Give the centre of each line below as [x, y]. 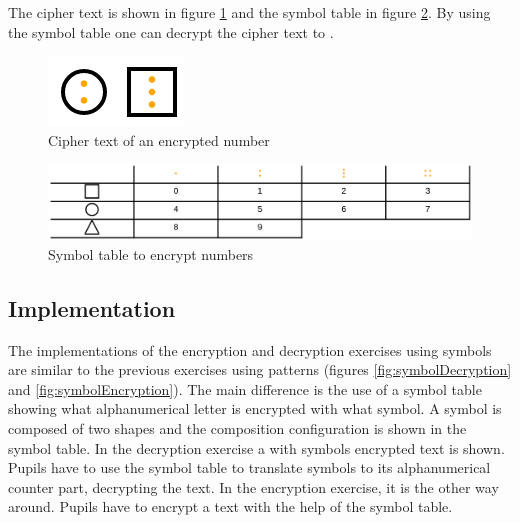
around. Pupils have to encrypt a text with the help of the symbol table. [230, 506]
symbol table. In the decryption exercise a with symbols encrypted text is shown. [256, 447]
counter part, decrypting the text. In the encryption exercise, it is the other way [253, 486]
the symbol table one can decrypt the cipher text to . [171, 31]
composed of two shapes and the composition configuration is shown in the [237, 427]
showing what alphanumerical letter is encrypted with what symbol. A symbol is [255, 408]
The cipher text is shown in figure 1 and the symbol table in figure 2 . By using [249, 12]
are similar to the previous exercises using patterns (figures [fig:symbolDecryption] [260, 369]
